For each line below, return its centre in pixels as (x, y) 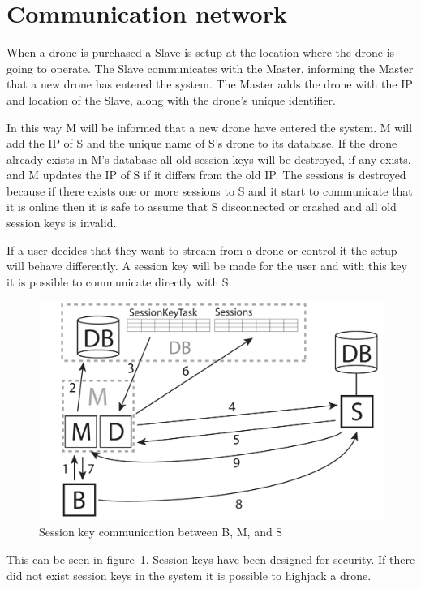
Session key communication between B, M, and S (161, 532)
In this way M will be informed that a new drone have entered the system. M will (210, 127)
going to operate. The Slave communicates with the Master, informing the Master (210, 68)
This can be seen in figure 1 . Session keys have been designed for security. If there (211, 559)
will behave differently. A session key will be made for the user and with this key (207, 266)
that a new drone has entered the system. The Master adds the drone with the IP (210, 84)
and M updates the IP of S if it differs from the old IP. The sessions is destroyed (206, 175)
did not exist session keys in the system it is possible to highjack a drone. (189, 575)
